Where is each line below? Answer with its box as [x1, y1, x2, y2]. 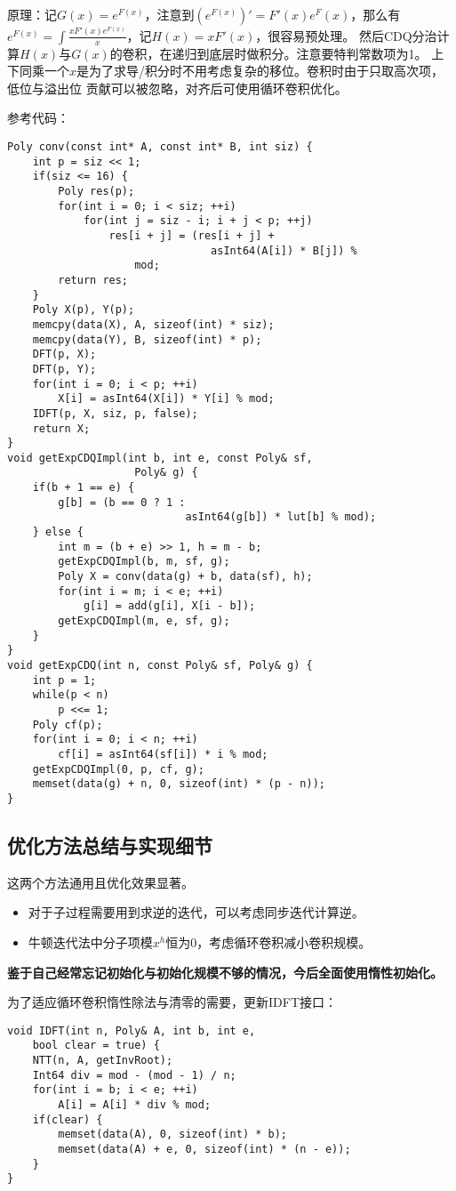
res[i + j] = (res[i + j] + [108, 229, 275, 242]
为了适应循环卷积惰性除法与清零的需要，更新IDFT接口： [7, 993, 337, 1011]
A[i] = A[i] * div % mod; [58, 1098, 212, 1112]
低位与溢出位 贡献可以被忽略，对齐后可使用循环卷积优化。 [7, 78, 348, 97]
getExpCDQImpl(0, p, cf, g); [32, 762, 204, 776]
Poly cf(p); [32, 718, 103, 731]
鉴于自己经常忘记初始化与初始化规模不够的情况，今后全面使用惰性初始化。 [7, 962, 443, 981]
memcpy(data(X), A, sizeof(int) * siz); [32, 318, 275, 331]
